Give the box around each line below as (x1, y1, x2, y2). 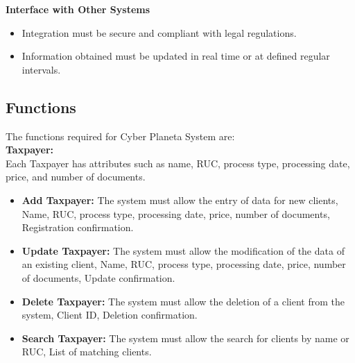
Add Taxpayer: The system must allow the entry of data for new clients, (21, 192, 338, 207)
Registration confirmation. (21, 220, 134, 235)
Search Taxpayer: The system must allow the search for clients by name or (21, 330, 349, 345)
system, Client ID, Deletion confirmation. (21, 307, 198, 322)
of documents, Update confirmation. (21, 270, 175, 285)
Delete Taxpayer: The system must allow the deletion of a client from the (21, 294, 345, 308)
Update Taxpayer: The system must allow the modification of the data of (21, 243, 345, 258)
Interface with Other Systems (6, 2, 150, 16)
